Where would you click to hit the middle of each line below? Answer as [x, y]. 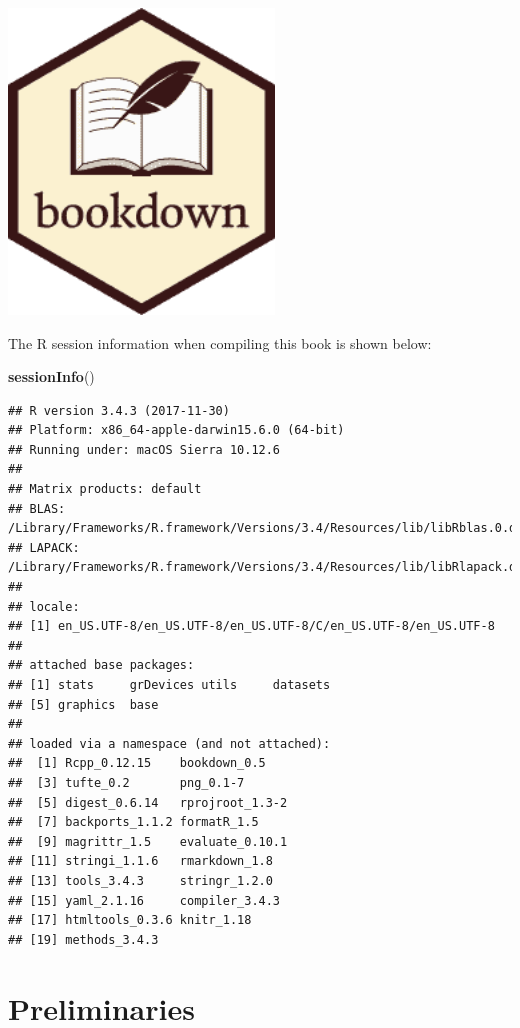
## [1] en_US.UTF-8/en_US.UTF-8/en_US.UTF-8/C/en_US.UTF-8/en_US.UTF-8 [251, 626]
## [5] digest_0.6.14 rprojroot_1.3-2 [148, 802]
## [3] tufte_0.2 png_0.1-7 [126, 782]
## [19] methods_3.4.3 [83, 939]
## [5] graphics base [83, 704]
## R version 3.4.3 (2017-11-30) [119, 410]
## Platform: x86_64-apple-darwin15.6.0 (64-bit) [176, 430]
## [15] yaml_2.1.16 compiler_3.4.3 [144, 900]
